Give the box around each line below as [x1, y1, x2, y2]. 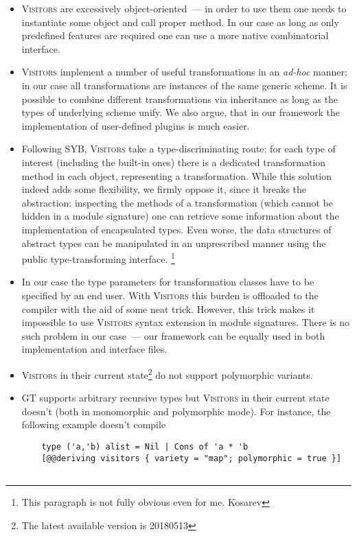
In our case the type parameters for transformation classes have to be [21, 275, 314, 289]
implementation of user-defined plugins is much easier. [21, 118, 250, 132]
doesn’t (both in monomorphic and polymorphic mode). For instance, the [21, 404, 331, 418]
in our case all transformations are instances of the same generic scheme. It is [21, 78, 347, 92]
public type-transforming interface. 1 [21, 250, 175, 266]
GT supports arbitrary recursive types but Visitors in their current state [21, 391, 330, 405]
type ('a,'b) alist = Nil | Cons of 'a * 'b [41, 441, 249, 452]
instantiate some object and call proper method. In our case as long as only [21, 14, 339, 29]
